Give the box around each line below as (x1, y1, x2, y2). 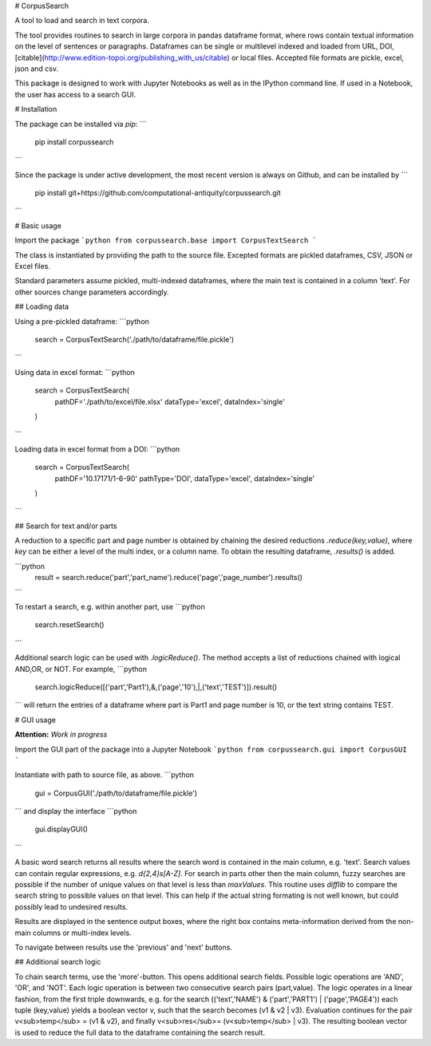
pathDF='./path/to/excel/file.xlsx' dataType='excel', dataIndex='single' (54, 397, 285, 406)
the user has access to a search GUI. (14, 89, 136, 99)
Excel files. (14, 262, 51, 271)
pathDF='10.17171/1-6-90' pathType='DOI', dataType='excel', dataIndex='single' (54, 473, 315, 483)
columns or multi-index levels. (32, 928, 132, 937)
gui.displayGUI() (34, 824, 88, 834)
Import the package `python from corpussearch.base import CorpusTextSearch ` (14, 235, 317, 245)
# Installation (14, 105, 57, 114)
